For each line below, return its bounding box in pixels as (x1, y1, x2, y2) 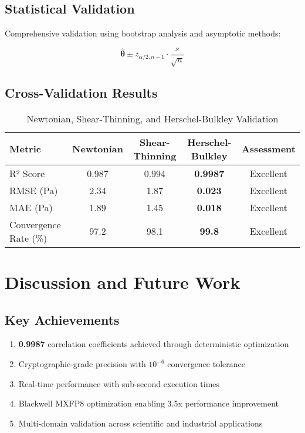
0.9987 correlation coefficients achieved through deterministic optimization (18, 338, 289, 350)
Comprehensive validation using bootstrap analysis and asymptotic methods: (5, 27, 281, 39)
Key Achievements (5, 310, 120, 328)
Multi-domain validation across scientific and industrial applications (18, 417, 263, 429)
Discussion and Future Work (5, 270, 240, 294)
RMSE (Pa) (9, 183, 58, 197)
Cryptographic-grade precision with (18, 358, 146, 369)
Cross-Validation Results (5, 84, 158, 102)
